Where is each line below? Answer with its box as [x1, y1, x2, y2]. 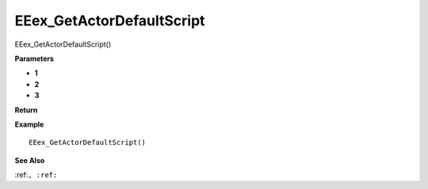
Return [14, 105, 38, 115]
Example [14, 119, 44, 129]
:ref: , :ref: [14, 170, 58, 180]
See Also [14, 155, 45, 165]
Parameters [14, 54, 55, 63]
